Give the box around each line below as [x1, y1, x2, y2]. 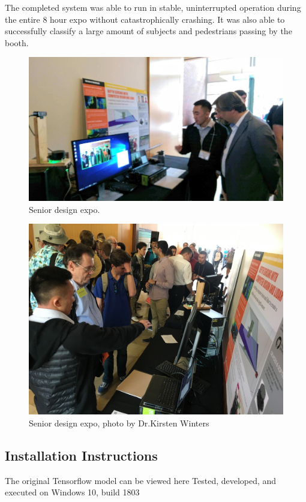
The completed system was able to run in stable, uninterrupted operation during [5, 1, 301, 13]
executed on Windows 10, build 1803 [5, 486, 140, 498]
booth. [5, 36, 29, 49]
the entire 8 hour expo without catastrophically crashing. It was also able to [5, 13, 285, 25]
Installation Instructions [5, 446, 158, 464]
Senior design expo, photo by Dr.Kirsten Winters [29, 416, 209, 429]
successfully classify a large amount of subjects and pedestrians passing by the [5, 25, 292, 37]
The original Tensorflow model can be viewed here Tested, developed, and [5, 474, 277, 486]
